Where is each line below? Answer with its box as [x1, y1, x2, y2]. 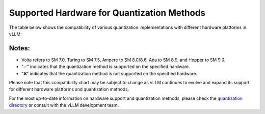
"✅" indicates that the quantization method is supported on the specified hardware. [21, 64, 190, 69]
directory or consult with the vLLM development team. [9, 102, 119, 108]
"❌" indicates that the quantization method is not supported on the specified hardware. [21, 70, 198, 76]
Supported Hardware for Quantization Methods [9, 7, 206, 18]
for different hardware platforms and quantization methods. [9, 86, 129, 92]
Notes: [9, 44, 30, 52]
